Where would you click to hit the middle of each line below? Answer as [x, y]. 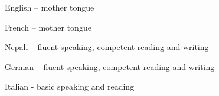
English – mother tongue [50, 7]
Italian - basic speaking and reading [70, 86]
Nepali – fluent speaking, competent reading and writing [107, 47]
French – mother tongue [48, 27]
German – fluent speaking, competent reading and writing [110, 66]
